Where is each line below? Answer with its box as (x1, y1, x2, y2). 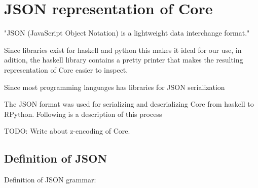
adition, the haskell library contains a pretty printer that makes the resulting (4, 54, 243, 65)
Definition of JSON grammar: (4, 174, 96, 185)
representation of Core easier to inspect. (4, 64, 128, 75)
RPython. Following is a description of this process (4, 108, 162, 119)
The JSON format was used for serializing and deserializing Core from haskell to (4, 99, 254, 109)
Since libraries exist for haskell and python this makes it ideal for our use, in (4, 44, 242, 55)
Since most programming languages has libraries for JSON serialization (4, 81, 225, 92)
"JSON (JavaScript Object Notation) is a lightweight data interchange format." (4, 27, 250, 38)
